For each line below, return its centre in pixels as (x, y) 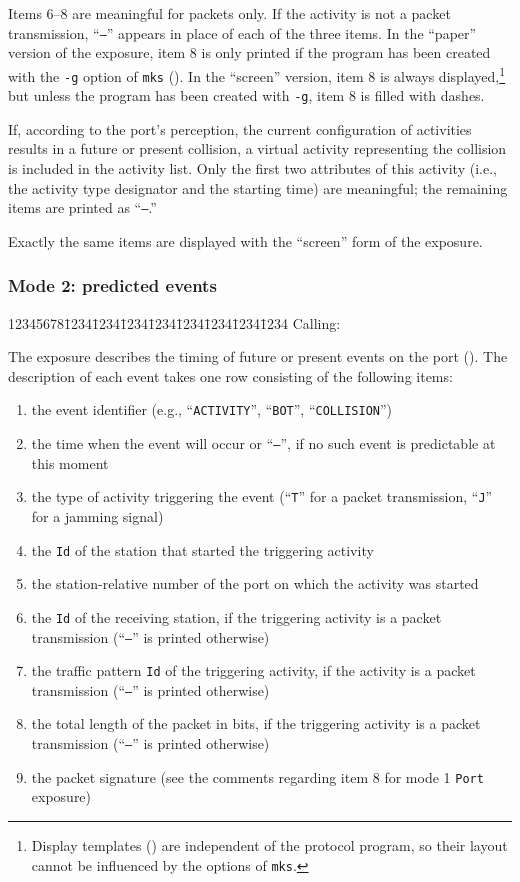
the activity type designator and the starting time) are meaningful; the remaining (258, 187)
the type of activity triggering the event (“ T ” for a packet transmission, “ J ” (262, 496)
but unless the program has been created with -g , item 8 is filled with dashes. (246, 95)
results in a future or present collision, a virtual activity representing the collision (257, 148)
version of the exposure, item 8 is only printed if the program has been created (249, 52)
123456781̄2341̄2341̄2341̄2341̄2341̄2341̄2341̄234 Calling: (174, 322)
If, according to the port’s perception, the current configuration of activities (240, 128)
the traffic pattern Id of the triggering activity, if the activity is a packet (253, 670)
